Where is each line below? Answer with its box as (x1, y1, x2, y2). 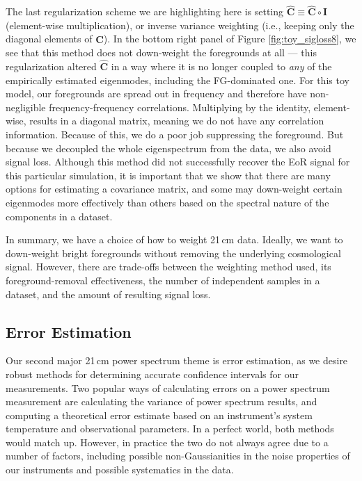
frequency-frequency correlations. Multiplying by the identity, (49, 99, 311, 114)
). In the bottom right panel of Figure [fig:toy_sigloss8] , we (103, 31, 356, 46)
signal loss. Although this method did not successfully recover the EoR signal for (6, 154, 350, 169)
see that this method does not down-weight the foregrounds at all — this (6, 45, 317, 60)
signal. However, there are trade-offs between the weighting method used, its (6, 259, 331, 274)
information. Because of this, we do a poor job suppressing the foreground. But (6, 127, 344, 141)
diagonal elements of (6, 31, 93, 46)
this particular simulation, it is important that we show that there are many (6, 168, 331, 182)
